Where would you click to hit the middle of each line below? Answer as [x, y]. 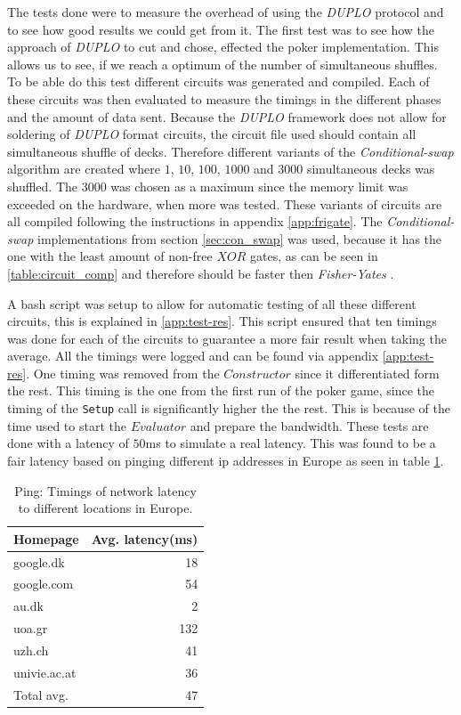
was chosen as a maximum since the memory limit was [259, 186]
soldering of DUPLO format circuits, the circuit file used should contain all [212, 134]
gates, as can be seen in [314, 256]
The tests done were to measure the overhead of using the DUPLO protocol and [226, 12]
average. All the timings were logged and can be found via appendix [193, 356]
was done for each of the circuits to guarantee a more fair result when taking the [227, 338]
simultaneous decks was [371, 169]
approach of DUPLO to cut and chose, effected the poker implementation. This [223, 47]
